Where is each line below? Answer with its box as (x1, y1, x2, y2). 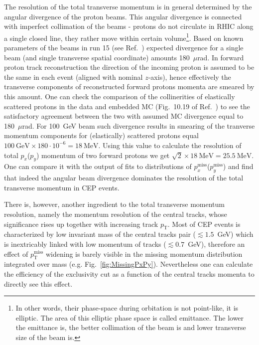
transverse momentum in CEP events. (4, 182, 120, 192)
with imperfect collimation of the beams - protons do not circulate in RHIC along (4, 21, 254, 31)
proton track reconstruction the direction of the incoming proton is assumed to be (4, 62, 255, 72)
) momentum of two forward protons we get (36, 150, 170, 160)
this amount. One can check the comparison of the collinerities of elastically (4, 91, 235, 101)
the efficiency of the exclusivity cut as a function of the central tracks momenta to (4, 268, 255, 279)
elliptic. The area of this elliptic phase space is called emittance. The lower (15, 312, 244, 323)
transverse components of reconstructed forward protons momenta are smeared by (4, 81, 255, 92)
